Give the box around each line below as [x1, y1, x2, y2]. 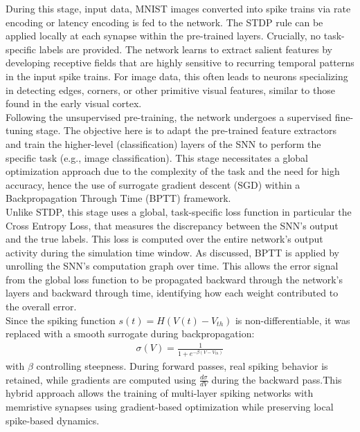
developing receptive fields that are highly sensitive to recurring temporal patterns [6, 55, 354, 70]
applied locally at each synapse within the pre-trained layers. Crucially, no [6, 28, 321, 43]
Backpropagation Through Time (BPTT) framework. [6, 191, 231, 205]
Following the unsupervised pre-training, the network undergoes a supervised [6, 109, 332, 124]
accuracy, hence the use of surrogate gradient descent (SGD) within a [6, 177, 300, 191]
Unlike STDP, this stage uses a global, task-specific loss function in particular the [6, 204, 352, 218]
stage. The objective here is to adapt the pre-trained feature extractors [36, 123, 337, 138]
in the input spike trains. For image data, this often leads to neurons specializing [6, 68, 348, 83]
